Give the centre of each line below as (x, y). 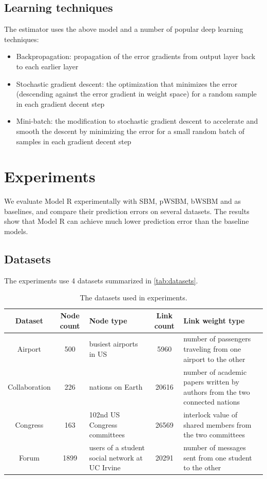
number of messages (215, 447)
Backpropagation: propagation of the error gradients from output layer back (136, 56)
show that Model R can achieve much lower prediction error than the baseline (127, 221)
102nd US (104, 415)
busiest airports (113, 344)
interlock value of (211, 415)
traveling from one (212, 349)
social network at (116, 457)
